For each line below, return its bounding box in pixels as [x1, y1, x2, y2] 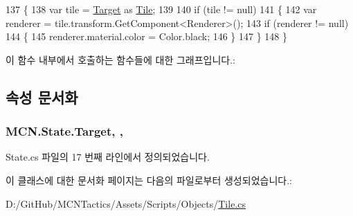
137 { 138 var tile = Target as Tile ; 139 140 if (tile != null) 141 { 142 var [6, 2, 317, 16]
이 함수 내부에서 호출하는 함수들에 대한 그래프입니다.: [6, 52, 235, 66]
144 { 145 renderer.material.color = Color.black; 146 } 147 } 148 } [6, 29, 287, 44]
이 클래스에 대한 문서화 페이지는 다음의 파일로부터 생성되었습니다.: [6, 172, 292, 187]
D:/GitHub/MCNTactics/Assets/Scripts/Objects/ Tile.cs [6, 196, 246, 210]
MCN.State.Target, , [6, 123, 123, 140]
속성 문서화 [6, 86, 78, 107]
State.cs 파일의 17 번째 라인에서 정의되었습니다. [6, 150, 210, 164]
